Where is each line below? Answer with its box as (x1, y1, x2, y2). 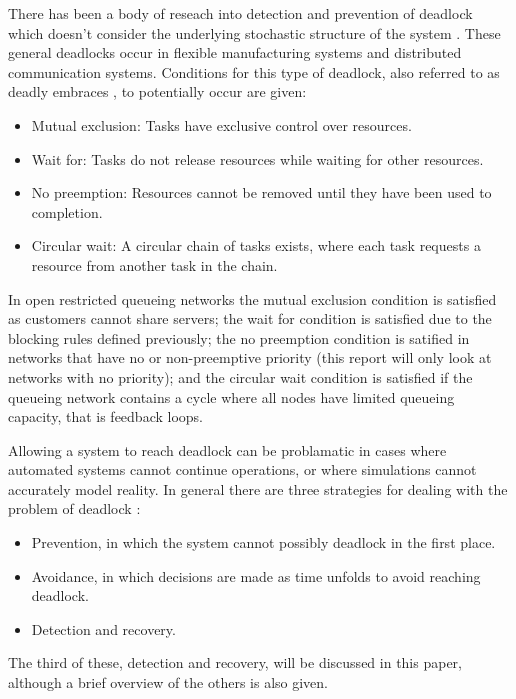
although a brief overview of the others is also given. (8, 672, 329, 693)
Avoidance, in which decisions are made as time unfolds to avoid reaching (31, 565, 481, 586)
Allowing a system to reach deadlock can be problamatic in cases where (8, 439, 447, 460)
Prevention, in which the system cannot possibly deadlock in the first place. (31, 532, 496, 553)
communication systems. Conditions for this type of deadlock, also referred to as (8, 61, 500, 82)
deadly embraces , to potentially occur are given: (8, 81, 307, 102)
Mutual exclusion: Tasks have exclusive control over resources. (31, 114, 412, 135)
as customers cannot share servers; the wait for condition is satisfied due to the (8, 308, 492, 329)
